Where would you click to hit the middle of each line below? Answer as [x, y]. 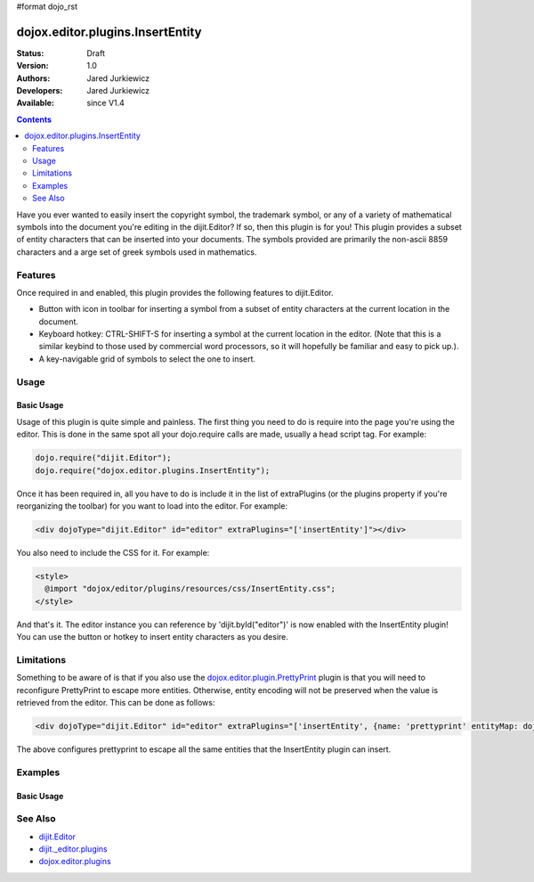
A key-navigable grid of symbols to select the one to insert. [147, 359]
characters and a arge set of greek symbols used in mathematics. [137, 252]
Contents [34, 119]
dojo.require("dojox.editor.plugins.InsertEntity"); [153, 470]
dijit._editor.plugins [73, 849]
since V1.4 [105, 103]
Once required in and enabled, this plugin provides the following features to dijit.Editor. [175, 292]
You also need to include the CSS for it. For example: [113, 552]
